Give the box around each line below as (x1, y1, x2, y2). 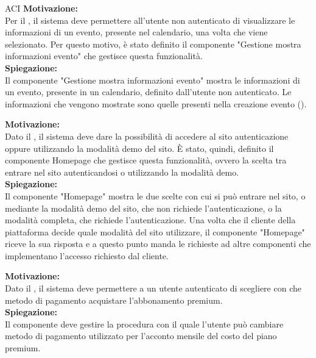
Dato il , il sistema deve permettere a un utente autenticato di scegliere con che (5, 282, 301, 295)
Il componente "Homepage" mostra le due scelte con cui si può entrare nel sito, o (5, 189, 306, 202)
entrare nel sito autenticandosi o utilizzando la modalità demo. (5, 165, 239, 178)
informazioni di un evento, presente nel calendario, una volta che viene (5, 26, 268, 38)
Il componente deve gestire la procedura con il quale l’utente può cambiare (5, 317, 284, 330)
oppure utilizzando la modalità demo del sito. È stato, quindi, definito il (5, 141, 274, 154)
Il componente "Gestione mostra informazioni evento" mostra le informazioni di (5, 73, 300, 86)
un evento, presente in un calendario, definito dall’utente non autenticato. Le (5, 85, 292, 98)
